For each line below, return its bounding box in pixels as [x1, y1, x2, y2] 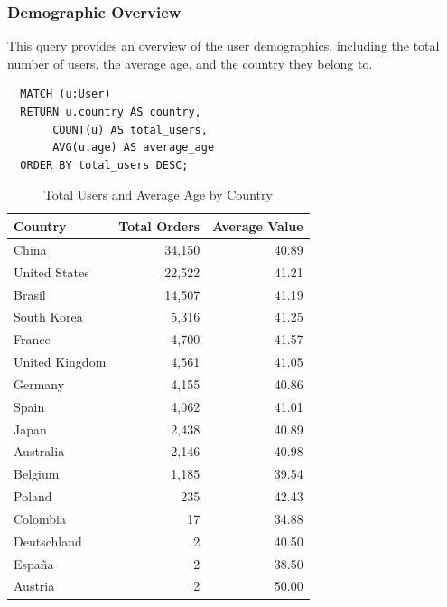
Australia [14, 442, 65, 461]
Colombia [14, 509, 66, 528]
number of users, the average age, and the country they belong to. [7, 53, 373, 72]
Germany [14, 374, 65, 393]
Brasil [14, 285, 46, 303]
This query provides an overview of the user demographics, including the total [7, 36, 440, 55]
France [14, 330, 51, 349]
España [14, 554, 54, 573]
